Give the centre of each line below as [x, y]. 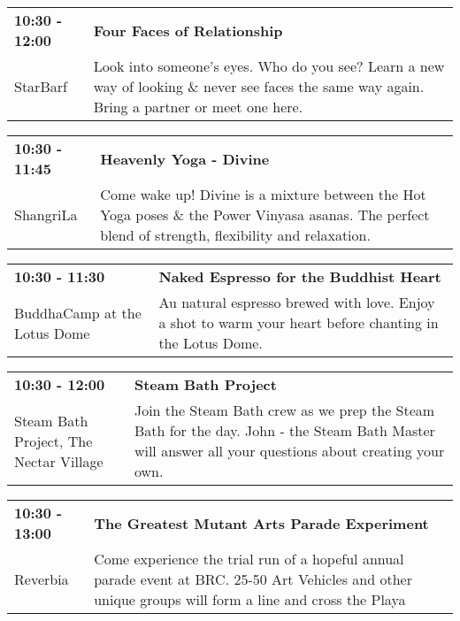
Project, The [54, 441]
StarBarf [41, 86]
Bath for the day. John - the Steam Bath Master [284, 430]
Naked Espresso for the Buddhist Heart [300, 276]
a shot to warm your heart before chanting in [299, 322]
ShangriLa [46, 215]
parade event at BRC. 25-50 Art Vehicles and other [253, 579]
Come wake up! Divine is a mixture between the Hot [263, 194]
